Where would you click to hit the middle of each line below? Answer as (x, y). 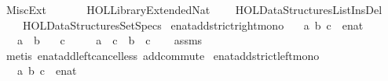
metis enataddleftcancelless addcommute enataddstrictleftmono (163, 55)
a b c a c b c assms (110, 40)
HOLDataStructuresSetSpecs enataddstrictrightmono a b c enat (193, 25)
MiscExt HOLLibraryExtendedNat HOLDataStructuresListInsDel (194, 9)
